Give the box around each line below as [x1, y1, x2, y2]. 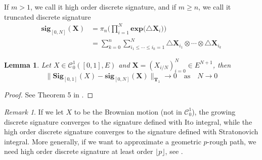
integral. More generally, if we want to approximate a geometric [4, 136, 201, 146]
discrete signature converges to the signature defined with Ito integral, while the [4, 116, 252, 127]
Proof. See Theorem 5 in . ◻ [4, 89, 94, 100]
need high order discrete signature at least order [4, 146, 153, 156]
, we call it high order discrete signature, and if [30, 2, 177, 12]
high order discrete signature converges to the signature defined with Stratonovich [4, 126, 258, 137]
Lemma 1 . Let [4, 59, 51, 70]
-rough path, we [207, 136, 256, 146]
